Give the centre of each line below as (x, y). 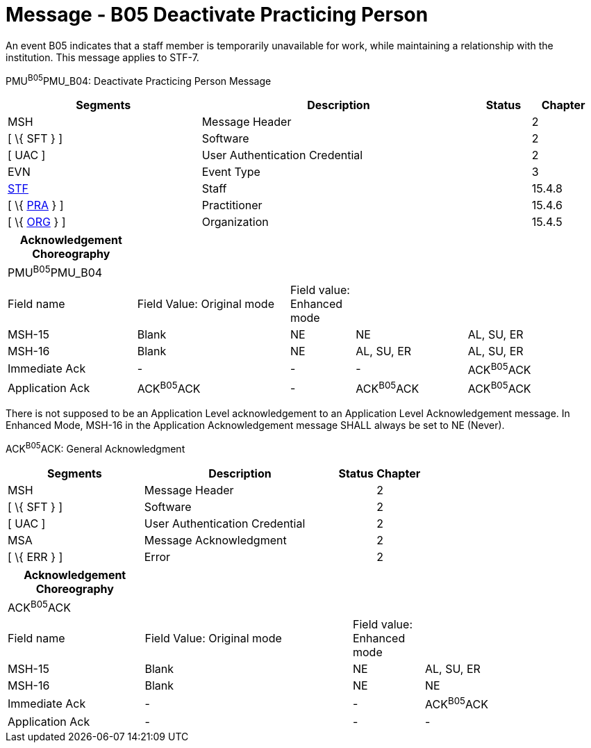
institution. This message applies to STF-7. (102, 57)
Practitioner (232, 205)
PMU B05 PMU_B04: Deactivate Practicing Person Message (139, 80)
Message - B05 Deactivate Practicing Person (217, 15)
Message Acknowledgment (215, 540)
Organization (235, 222)
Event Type (231, 172)
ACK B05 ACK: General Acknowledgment (95, 448)
